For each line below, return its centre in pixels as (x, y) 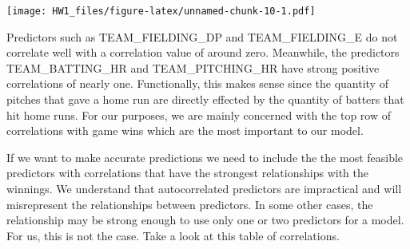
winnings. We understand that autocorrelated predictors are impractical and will (204, 188)
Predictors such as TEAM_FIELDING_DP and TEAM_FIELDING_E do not (202, 36)
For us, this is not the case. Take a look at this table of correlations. (173, 235)
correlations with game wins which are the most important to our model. (185, 130)
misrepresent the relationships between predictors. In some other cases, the (190, 204)
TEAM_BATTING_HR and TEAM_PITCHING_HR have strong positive (193, 67)
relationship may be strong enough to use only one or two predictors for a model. (205, 220)
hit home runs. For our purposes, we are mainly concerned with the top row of (199, 115)
